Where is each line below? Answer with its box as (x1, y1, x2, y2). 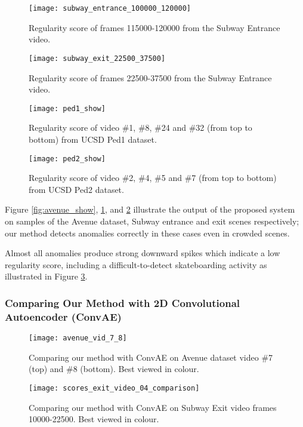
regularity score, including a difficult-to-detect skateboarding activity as (5, 258, 267, 271)
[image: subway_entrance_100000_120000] (29, 4, 191, 13)
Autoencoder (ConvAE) (5, 309, 122, 324)
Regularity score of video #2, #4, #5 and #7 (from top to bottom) (29, 171, 277, 184)
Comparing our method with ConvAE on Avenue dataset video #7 (29, 351, 273, 363)
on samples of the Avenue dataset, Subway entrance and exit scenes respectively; (5, 214, 299, 227)
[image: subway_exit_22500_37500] (29, 54, 166, 63)
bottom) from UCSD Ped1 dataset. (29, 133, 157, 145)
